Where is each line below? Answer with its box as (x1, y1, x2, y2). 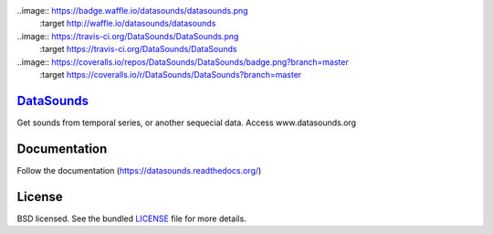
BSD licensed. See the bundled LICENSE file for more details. (16, 213, 246, 224)
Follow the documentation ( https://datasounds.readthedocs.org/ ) (16, 165, 262, 175)
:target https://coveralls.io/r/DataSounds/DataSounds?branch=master (39, 69, 302, 80)
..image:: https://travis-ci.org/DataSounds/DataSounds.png (16, 30, 239, 41)
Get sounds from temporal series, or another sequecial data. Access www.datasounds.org (16, 117, 356, 128)
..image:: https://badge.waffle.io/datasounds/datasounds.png (16, 5, 248, 16)
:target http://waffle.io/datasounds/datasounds (39, 18, 216, 29)
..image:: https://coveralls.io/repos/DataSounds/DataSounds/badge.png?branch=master (16, 56, 349, 68)
